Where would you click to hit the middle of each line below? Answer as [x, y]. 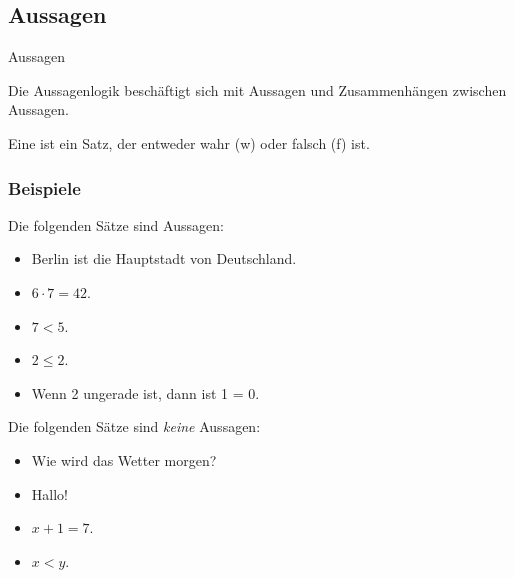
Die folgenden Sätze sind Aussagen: [116, 224]
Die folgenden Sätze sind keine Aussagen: [134, 426]
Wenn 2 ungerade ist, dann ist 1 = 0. [145, 392]
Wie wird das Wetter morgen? [124, 459]
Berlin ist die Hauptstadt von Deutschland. [164, 258]
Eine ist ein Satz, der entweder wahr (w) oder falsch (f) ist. [189, 142]
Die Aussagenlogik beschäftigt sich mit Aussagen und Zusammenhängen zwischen [257, 89]
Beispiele [44, 187]
